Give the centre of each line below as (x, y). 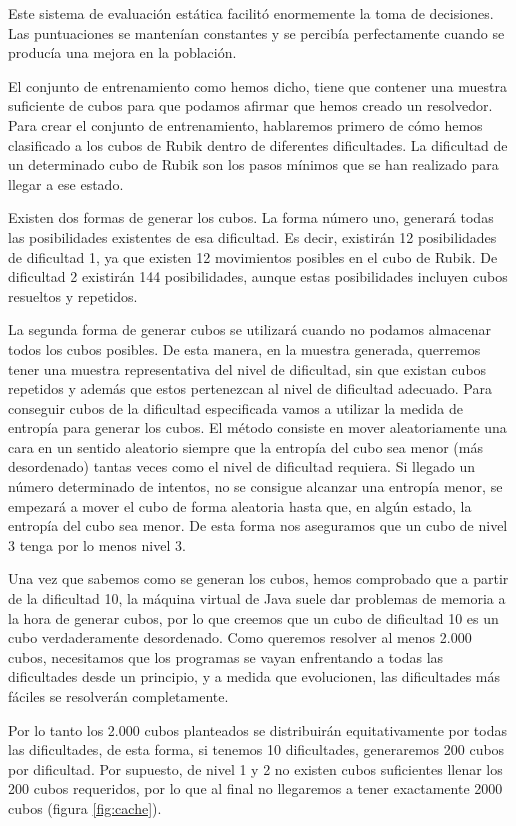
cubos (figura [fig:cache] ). (85, 807)
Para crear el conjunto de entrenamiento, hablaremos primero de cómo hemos (245, 124)
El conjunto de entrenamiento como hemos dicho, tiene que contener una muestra (257, 85)
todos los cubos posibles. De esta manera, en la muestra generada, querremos (244, 348)
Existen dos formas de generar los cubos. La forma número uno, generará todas (251, 217)
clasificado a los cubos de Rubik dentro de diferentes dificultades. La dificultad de (258, 144)
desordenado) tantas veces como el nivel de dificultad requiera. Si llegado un (242, 466)
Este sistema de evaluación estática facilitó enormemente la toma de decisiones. (251, 13)
